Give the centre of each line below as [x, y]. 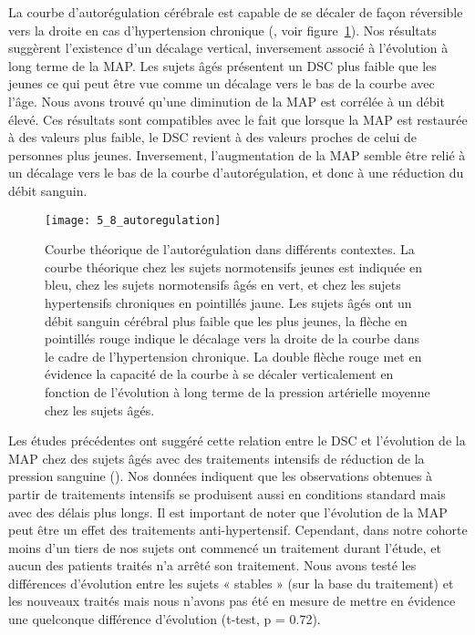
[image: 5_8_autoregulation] [133, 220]
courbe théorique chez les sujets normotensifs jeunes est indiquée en [234, 266]
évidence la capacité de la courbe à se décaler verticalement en [219, 374]
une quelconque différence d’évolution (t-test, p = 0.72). [165, 619]
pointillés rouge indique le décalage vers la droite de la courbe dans [232, 338]
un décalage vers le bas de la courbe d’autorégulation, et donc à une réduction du [236, 173]
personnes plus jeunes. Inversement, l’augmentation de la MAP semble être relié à [237, 154]
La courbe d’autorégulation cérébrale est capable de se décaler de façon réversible [236, 12]
